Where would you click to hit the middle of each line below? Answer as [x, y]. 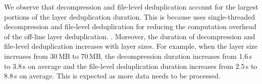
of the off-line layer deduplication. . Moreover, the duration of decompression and [130, 36]
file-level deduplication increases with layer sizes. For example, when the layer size [131, 46]
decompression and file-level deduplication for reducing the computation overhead [130, 26]
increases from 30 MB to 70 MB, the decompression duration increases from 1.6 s [128, 56]
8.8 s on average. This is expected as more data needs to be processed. [112, 76]
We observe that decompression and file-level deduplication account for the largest [131, 7]
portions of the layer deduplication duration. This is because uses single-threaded [129, 16]
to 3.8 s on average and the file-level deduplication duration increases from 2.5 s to [131, 66]
